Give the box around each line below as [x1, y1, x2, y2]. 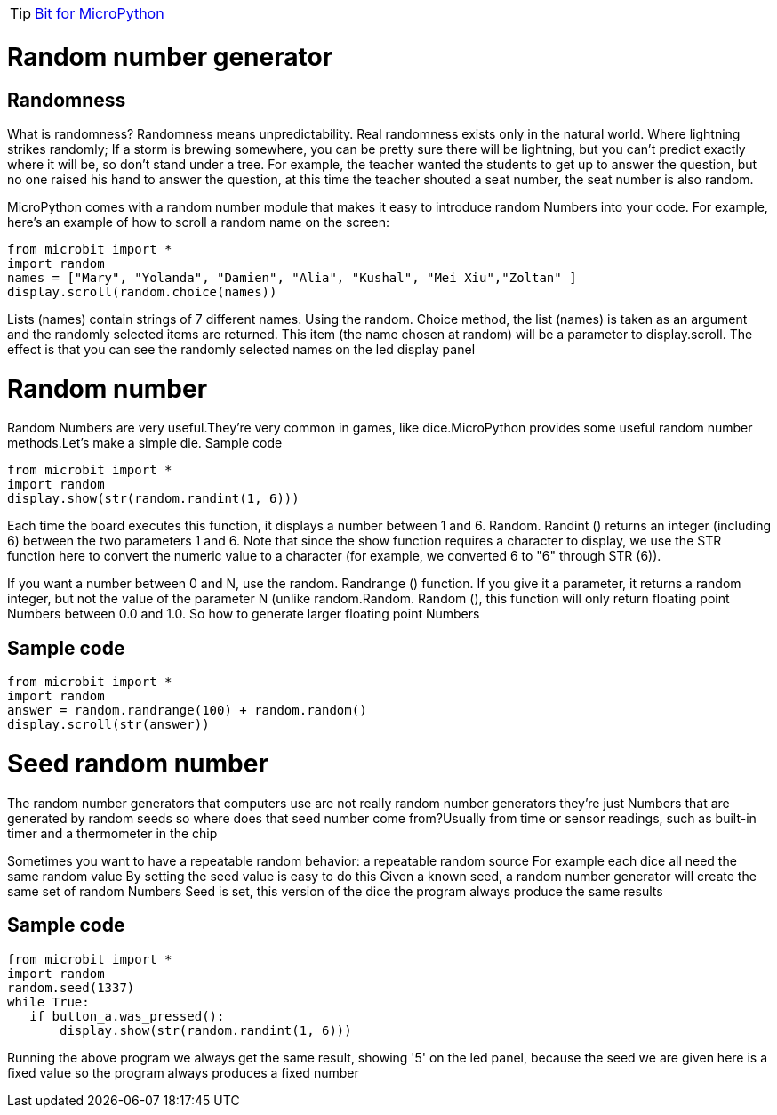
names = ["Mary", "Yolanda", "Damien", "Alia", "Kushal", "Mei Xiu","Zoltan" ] [7, 270, 577, 285]
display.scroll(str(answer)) [7, 717, 210, 732]
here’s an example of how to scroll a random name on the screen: [7, 214, 390, 230]
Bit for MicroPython [35, 4, 164, 22]
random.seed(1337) [7, 980, 135, 995]
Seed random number [7, 748, 268, 780]
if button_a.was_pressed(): [29, 1008, 225, 1023]
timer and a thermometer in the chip [7, 825, 218, 841]
